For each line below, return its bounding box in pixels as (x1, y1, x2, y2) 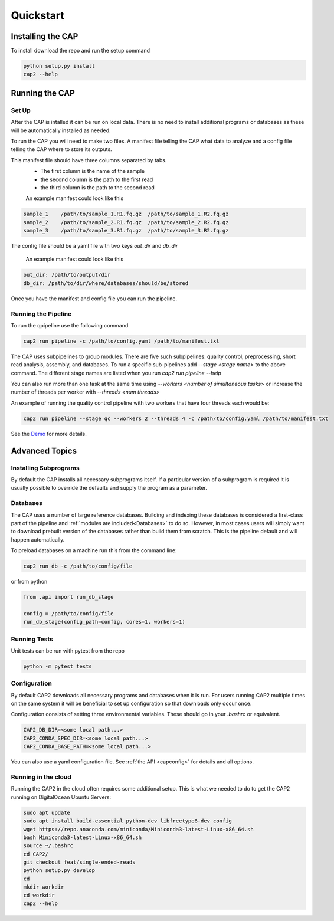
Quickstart (11, 9, 65, 22)
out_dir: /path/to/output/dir (23, 271, 111, 278)
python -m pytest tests (23, 663, 93, 670)
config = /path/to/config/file (23, 610, 114, 617)
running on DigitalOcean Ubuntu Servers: (11, 794, 112, 801)
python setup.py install (23, 63, 96, 70)
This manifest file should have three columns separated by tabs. (11, 156, 167, 163)
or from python (11, 578, 48, 585)
